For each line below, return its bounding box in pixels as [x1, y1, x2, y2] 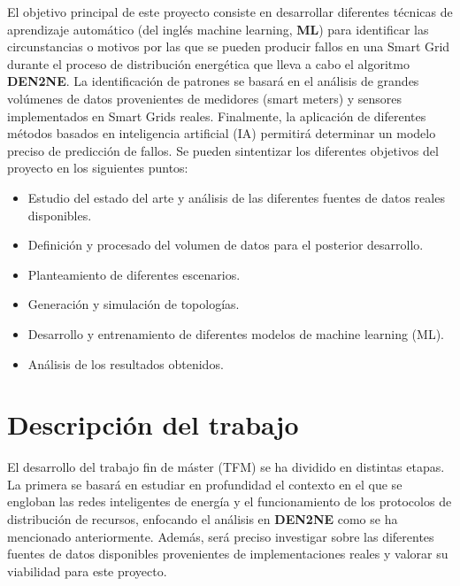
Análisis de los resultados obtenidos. [27, 354, 224, 373]
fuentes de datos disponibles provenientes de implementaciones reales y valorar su [7, 544, 448, 563]
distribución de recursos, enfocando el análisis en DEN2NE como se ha [7, 510, 398, 528]
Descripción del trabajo [7, 406, 299, 443]
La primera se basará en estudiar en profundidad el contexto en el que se [7, 474, 402, 493]
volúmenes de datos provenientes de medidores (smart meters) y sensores [7, 89, 402, 107]
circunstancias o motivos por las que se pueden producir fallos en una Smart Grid [7, 37, 450, 56]
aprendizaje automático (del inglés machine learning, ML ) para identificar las [7, 19, 429, 38]
